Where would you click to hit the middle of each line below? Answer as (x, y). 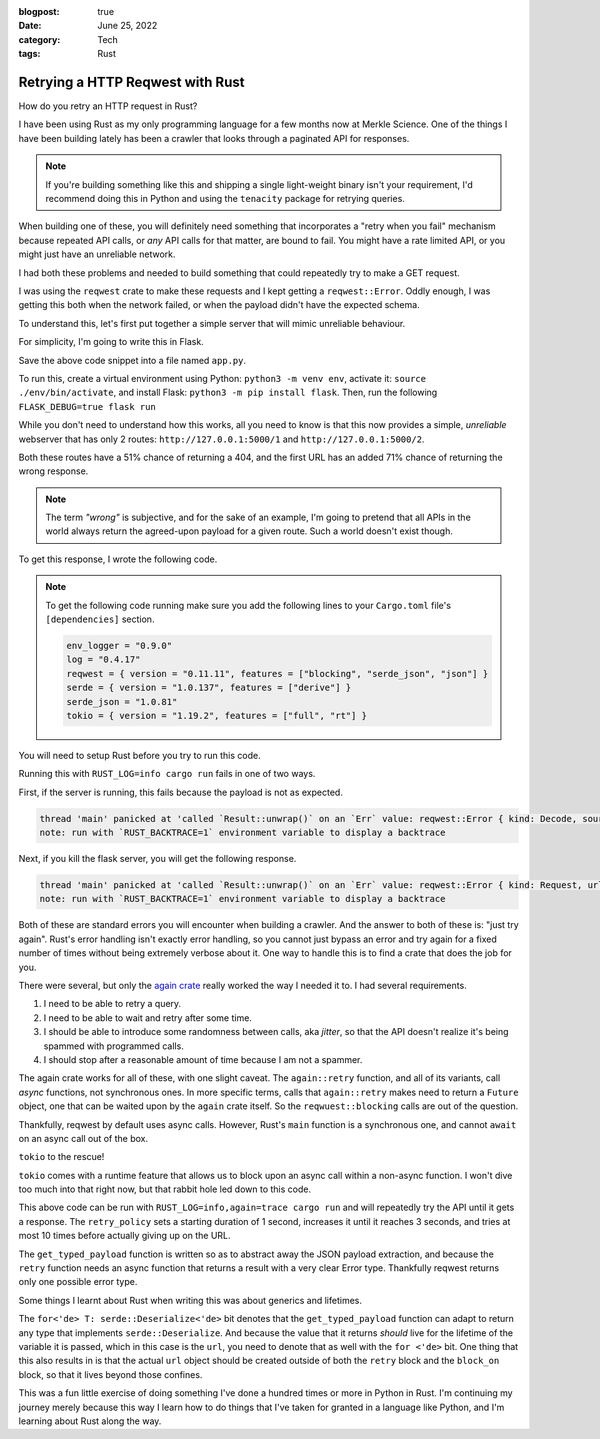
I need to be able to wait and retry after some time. (147, 1017)
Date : (30, 26)
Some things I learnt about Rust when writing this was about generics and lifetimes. (190, 1300)
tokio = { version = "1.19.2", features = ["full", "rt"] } (217, 715)
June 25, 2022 (127, 26)
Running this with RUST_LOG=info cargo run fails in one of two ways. (167, 774)
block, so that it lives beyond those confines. (110, 1374)
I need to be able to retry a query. (112, 1004)
